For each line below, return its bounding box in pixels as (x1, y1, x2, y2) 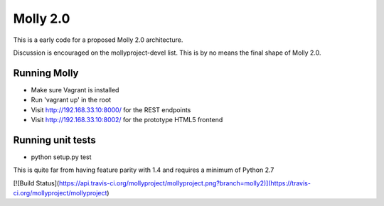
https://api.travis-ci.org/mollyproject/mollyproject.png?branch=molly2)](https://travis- (58, 178, 311, 188)
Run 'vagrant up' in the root (31, 96, 112, 104)
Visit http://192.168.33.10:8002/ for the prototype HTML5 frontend (31, 116, 223, 124)
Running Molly (13, 67, 79, 79)
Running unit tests (13, 134, 96, 146)
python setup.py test (31, 153, 92, 161)
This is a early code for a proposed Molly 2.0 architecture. (13, 36, 183, 44)
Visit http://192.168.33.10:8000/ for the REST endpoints (31, 105, 191, 114)
